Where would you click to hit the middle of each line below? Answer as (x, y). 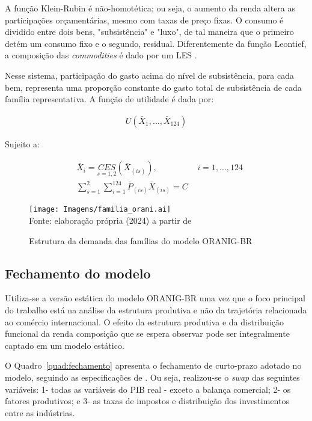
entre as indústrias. (40, 412)
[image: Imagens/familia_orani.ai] (100, 210)
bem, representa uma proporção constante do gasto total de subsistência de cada (153, 87)
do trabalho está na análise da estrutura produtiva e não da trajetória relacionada (156, 309)
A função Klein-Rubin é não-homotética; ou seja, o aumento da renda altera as (150, 8)
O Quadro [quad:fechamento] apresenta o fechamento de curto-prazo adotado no (153, 365)
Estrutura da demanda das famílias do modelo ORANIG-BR (141, 240)
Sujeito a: (22, 143)
